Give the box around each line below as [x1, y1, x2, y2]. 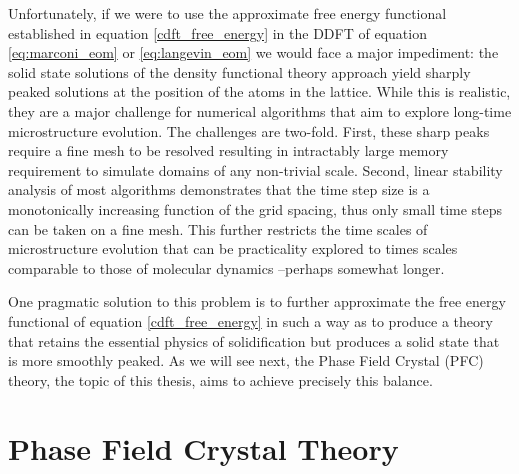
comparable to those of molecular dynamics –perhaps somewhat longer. [8, 257, 445, 278]
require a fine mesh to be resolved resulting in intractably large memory [8, 140, 449, 161]
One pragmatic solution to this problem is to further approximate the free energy [8, 291, 506, 312]
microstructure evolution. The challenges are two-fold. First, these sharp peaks [8, 120, 490, 141]
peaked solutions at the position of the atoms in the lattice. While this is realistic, [8, 81, 511, 102]
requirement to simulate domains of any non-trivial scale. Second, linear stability [8, 159, 503, 180]
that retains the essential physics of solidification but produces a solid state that [8, 330, 500, 351]
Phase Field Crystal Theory [8, 428, 399, 469]
